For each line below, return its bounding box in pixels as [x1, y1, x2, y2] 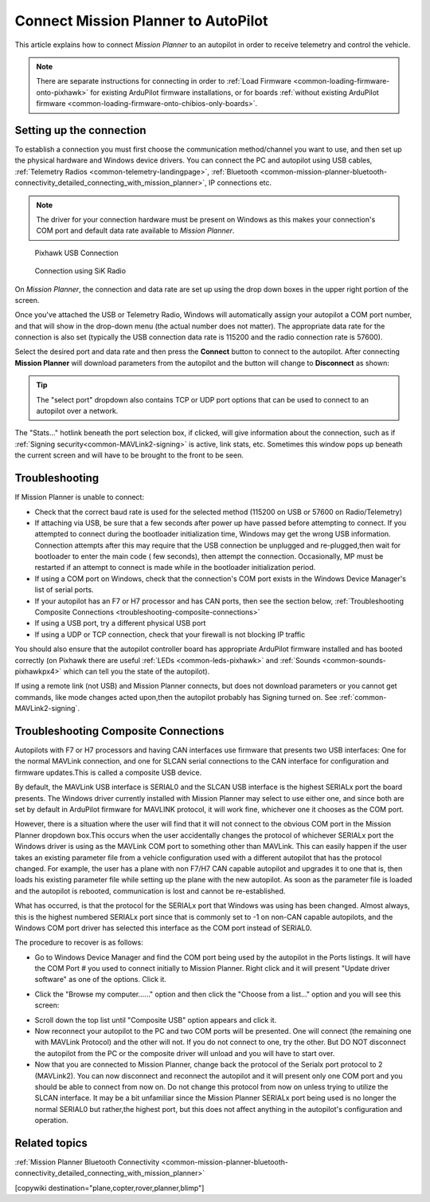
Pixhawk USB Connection [34, 248, 119, 257]
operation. [34, 1116, 68, 1125]
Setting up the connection [14, 124, 147, 137]
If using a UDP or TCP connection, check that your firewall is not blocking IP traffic [34, 630, 306, 639]
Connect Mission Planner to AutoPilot [14, 12, 268, 29]
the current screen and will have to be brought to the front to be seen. [14, 450, 244, 460]
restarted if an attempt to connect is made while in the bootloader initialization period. [34, 563, 316, 572]
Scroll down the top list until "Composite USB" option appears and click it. [34, 1015, 277, 1024]
